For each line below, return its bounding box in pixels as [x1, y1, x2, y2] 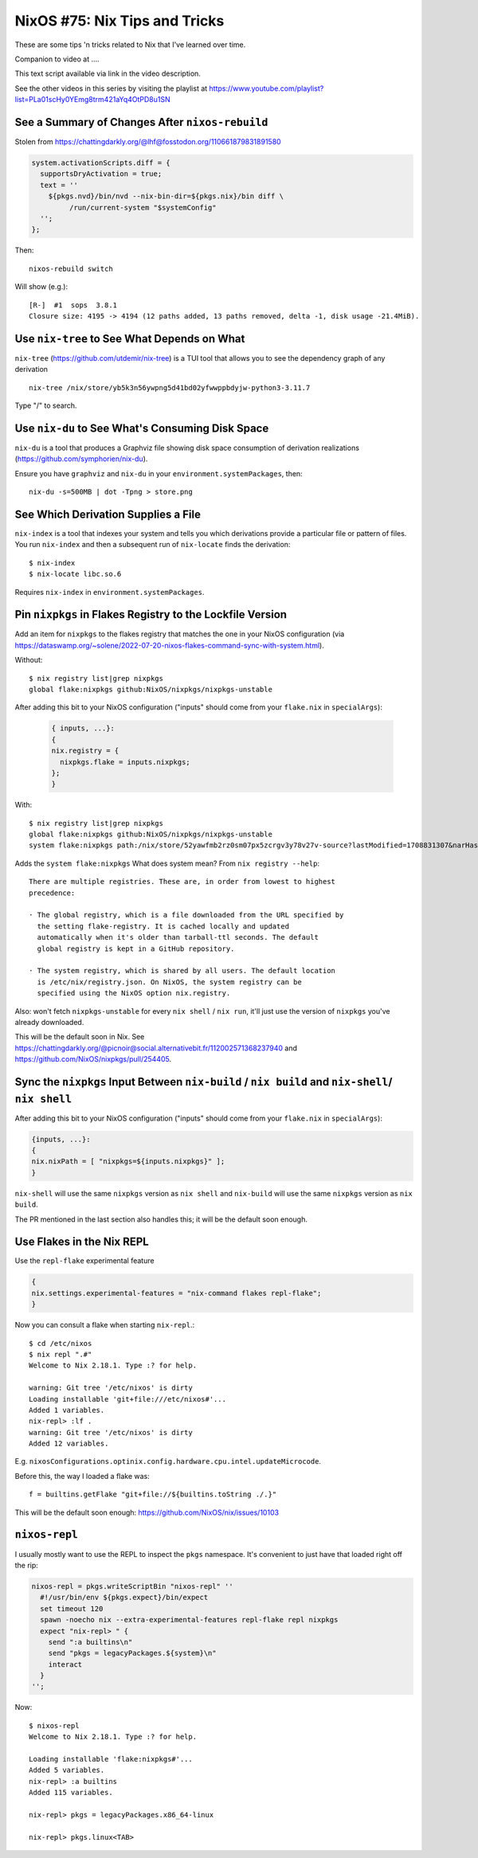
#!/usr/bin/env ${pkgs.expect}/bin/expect [40, 1593, 209, 1602]
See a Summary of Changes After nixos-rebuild [14, 115, 268, 129]
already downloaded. [14, 1017, 84, 1027]
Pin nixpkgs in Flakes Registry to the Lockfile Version [14, 608, 287, 621]
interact [48, 1660, 83, 1668]
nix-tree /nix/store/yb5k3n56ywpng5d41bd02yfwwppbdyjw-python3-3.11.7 [29, 383, 311, 392]
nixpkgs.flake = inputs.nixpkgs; [60, 757, 190, 766]
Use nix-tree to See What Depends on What [14, 331, 245, 346]
